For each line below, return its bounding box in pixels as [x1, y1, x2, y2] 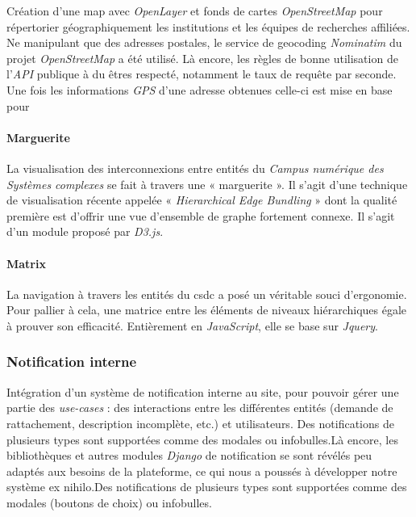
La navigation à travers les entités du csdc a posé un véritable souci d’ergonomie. [6, 285, 407, 302]
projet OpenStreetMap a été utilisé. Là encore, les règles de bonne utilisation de [6, 49, 398, 66]
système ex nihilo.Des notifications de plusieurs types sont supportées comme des [6, 478, 407, 495]
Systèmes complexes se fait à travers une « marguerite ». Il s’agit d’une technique [6, 175, 408, 192]
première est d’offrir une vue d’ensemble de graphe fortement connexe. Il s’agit [6, 207, 395, 224]
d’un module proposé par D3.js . [6, 223, 164, 240]
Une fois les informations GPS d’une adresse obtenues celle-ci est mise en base [6, 81, 393, 98]
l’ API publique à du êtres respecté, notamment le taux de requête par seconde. [6, 65, 397, 82]
